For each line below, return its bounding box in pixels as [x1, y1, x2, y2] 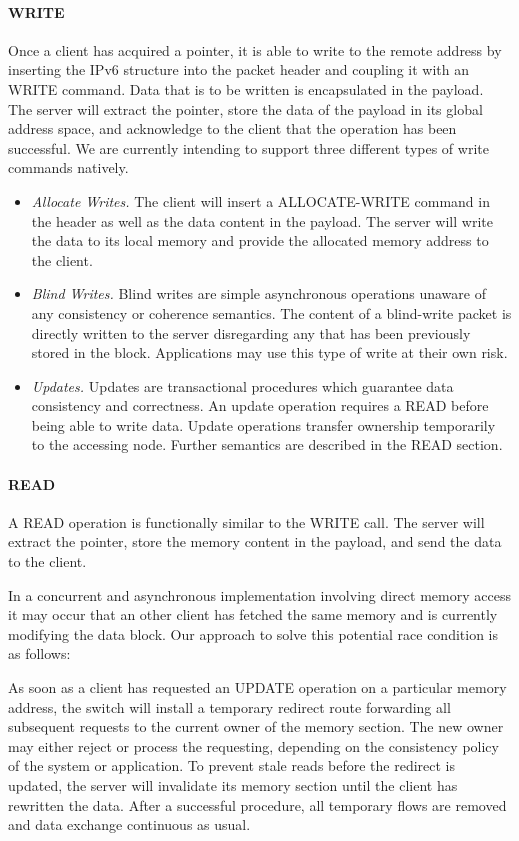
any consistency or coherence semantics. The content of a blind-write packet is [31, 302, 512, 323]
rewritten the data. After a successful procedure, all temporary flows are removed [8, 794, 507, 815]
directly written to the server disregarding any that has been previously [31, 322, 471, 343]
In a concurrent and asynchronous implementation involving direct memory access [8, 584, 511, 605]
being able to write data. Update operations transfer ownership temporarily [31, 414, 496, 435]
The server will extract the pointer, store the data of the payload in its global [8, 98, 483, 119]
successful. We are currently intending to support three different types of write [8, 137, 489, 158]
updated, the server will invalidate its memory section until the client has [8, 775, 458, 795]
